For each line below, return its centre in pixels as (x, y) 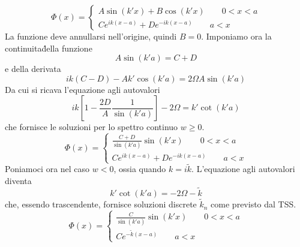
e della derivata (33, 69)
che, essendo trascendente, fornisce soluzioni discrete (101, 204)
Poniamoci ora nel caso (47, 169)
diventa (18, 181)
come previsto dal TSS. (253, 204)
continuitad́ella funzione (49, 48)
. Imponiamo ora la (236, 36)
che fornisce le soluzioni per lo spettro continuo (91, 127)
